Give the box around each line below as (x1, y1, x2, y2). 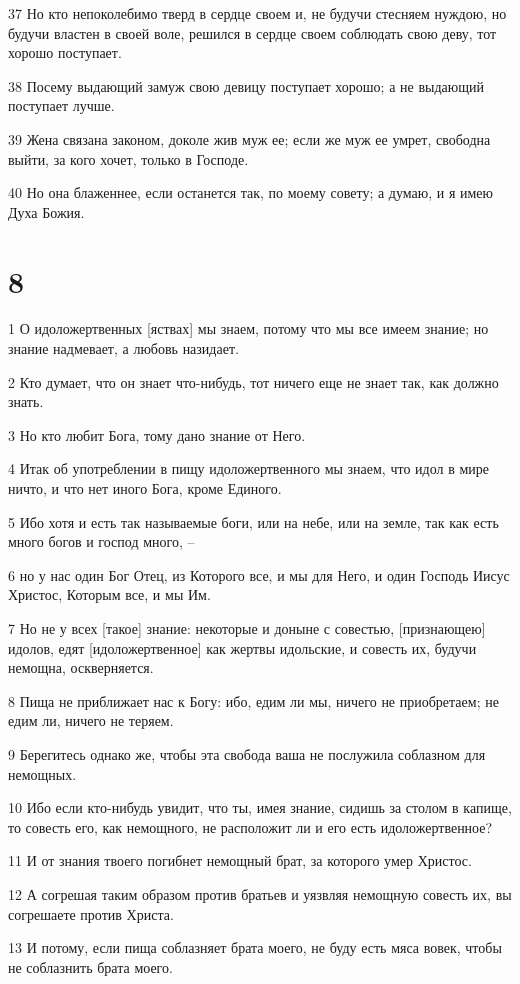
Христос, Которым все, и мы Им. (8, 584, 211, 605)
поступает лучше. (8, 95, 115, 116)
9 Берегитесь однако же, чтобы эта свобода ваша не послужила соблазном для (8, 743, 486, 764)
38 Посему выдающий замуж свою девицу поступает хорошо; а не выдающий (8, 75, 484, 96)
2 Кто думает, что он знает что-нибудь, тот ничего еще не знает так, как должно (8, 371, 499, 392)
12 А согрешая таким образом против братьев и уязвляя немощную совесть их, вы (8, 883, 512, 904)
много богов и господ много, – (8, 531, 195, 552)
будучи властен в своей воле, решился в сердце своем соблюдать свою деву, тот (8, 22, 497, 43)
